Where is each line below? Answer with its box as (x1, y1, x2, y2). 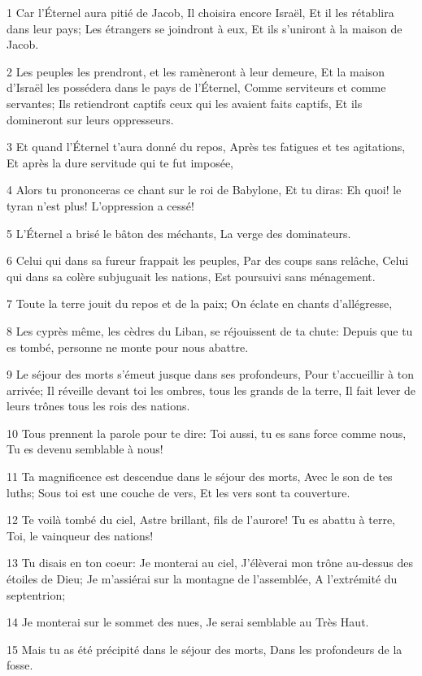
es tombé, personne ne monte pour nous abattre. (7, 338, 249, 355)
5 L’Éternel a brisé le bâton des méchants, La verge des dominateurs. (7, 224, 351, 241)
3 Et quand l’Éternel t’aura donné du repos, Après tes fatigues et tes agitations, (7, 138, 406, 155)
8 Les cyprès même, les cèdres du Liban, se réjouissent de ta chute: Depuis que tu (7, 322, 413, 339)
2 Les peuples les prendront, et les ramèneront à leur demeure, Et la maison (7, 63, 385, 80)
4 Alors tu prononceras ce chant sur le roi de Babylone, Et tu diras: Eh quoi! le (7, 181, 402, 198)
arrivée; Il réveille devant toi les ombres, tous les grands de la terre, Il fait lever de (7, 381, 416, 398)
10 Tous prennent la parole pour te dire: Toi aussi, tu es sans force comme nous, (7, 424, 407, 441)
